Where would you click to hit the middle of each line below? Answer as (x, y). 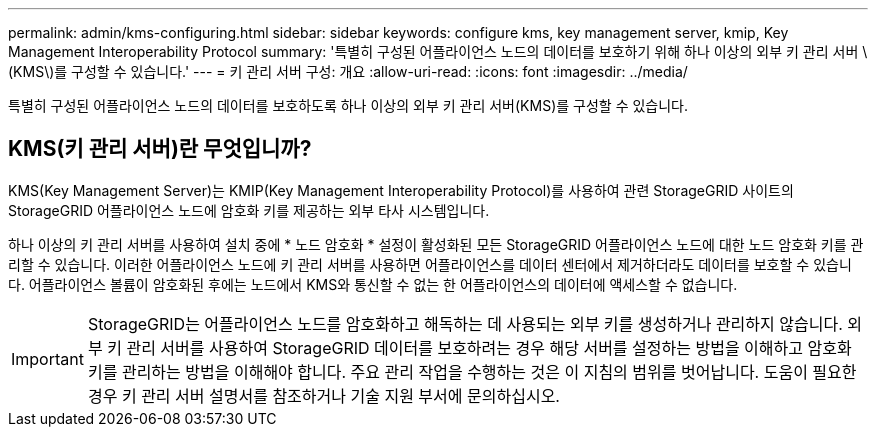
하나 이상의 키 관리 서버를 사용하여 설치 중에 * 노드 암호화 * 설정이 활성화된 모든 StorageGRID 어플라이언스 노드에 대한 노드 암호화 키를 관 (436, 244)
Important (47, 358)
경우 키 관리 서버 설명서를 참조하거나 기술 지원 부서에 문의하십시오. (323, 395)
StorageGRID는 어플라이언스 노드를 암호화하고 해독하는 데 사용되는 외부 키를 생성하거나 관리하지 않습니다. (465, 323)
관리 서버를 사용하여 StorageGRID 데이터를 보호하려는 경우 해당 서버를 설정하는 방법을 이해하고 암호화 (489, 347)
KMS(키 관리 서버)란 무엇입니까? (160, 149)
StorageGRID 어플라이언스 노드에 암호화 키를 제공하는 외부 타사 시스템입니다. (249, 210)
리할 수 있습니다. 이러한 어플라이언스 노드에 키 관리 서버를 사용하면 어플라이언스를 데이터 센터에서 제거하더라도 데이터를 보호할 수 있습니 (430, 264)
